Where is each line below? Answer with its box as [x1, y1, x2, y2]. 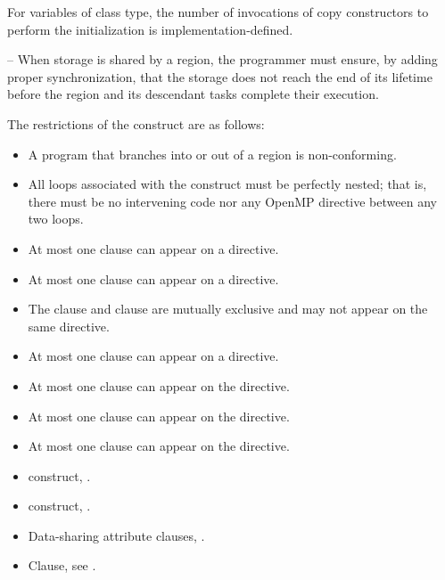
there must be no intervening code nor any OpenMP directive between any [28, 192, 437, 210]
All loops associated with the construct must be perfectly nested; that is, [28, 175, 427, 193]
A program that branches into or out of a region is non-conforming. [28, 144, 397, 163]
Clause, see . [28, 556, 96, 575]
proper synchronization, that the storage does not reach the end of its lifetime [7, 67, 433, 86]
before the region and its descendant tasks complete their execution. [7, 85, 379, 103]
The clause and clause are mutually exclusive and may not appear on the [28, 299, 428, 318]
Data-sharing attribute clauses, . [28, 526, 205, 544]
